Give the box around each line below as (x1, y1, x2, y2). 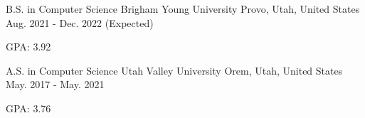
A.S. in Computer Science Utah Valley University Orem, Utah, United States (6, 63, 343, 77)
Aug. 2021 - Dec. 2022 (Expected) (6, 15, 154, 30)
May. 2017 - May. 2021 (6, 77, 105, 92)
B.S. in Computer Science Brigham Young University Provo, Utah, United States (6, 1, 360, 16)
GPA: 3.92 (6, 39, 51, 54)
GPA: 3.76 (6, 100, 51, 115)
